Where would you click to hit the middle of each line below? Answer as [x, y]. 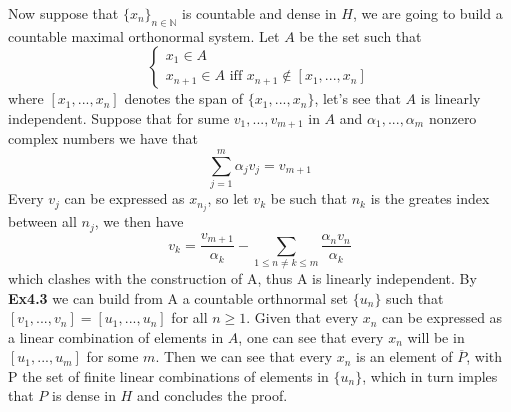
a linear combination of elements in [116, 336]
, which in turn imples [430, 375]
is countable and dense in [259, 13]
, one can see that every [311, 336]
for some [112, 356]
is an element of [404, 356]
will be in [436, 336]
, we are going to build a [427, 13]
